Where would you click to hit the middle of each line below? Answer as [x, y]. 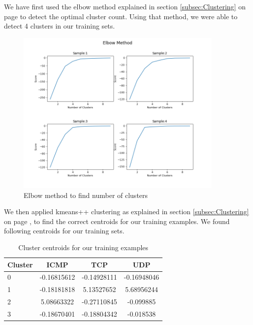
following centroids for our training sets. [64, 231]
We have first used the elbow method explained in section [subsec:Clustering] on [125, 6]
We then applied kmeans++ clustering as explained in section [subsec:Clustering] [126, 211]
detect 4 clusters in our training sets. [60, 26]
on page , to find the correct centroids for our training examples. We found [117, 221]
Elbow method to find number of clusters [86, 195]
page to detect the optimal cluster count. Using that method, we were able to [121, 16]
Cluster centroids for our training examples [83, 247]
